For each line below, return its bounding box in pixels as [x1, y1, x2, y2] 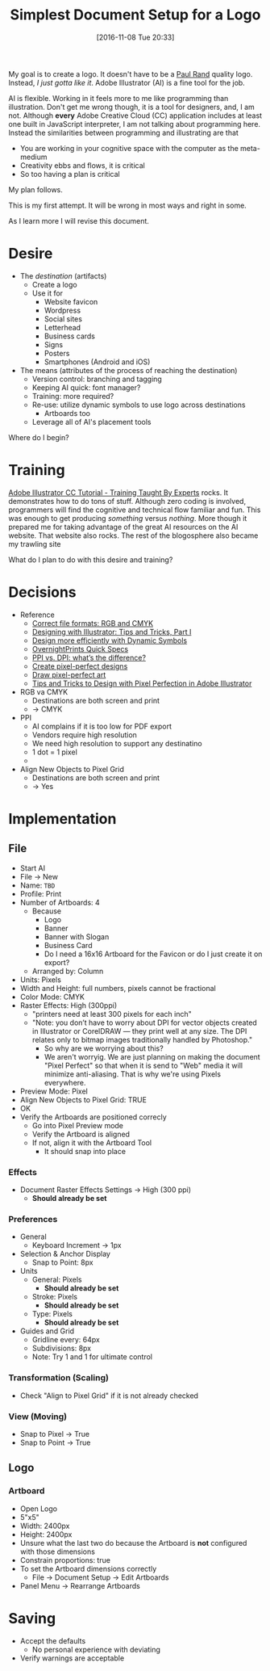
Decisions [8, 583, 77, 601]
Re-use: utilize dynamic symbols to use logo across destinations [31, 400, 246, 409]
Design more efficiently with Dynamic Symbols [31, 636, 188, 645]
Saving [8, 1609, 56, 1627]
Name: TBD [19, 880, 56, 890]
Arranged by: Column [31, 966, 104, 976]
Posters [44, 348, 70, 358]
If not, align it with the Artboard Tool [31, 1137, 152, 1148]
